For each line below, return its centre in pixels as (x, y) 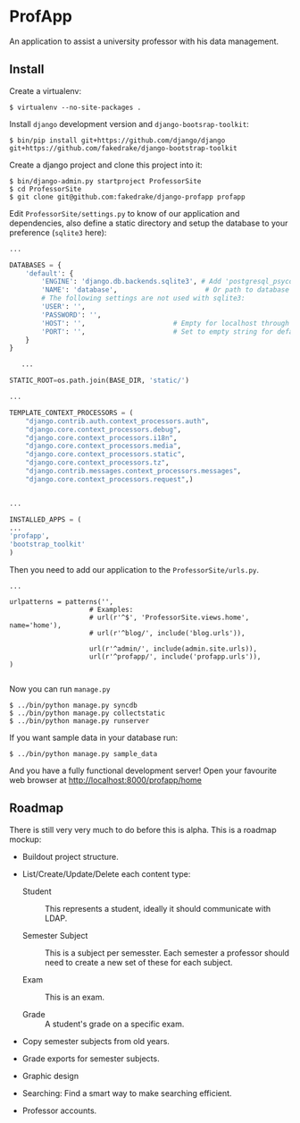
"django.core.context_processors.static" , (105, 455)
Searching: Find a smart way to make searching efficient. (127, 1093)
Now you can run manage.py (60, 689)
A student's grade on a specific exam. (114, 1024)
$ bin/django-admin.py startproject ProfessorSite (105, 181)
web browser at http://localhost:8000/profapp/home (106, 780)
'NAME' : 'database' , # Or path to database (166, 290)
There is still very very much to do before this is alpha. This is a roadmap (143, 829)
